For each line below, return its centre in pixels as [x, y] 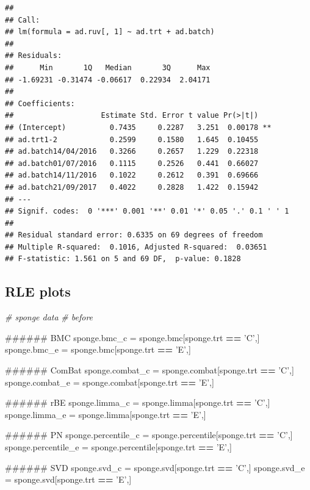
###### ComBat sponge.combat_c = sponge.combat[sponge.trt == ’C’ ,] [150, 370]
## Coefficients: [40, 103]
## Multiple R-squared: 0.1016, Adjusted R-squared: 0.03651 [136, 247]
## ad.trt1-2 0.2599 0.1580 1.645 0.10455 [132, 139]
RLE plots [38, 291]
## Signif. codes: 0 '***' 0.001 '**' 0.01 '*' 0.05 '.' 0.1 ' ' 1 [147, 211]
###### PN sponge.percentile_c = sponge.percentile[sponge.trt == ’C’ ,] [149, 435]
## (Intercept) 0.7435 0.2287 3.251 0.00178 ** [138, 127]
